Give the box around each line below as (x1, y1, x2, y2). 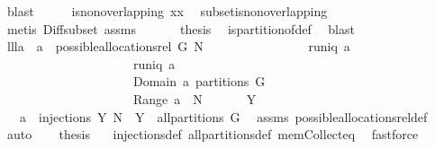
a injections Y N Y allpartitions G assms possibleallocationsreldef (19, 107, 428, 126)
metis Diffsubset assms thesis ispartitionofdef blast (6, 19, 355, 38)
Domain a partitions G (132, 72, 266, 91)
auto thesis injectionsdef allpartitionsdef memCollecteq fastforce (6, 125, 419, 144)
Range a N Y (132, 89, 257, 108)
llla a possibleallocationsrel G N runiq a (6, 37, 350, 56)
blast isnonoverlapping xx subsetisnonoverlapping (6, 2, 328, 20)
